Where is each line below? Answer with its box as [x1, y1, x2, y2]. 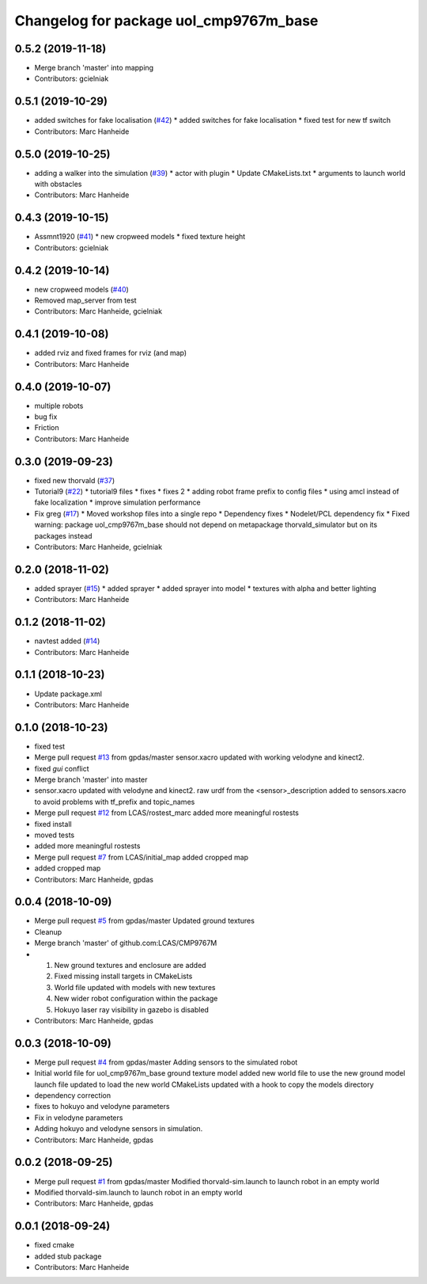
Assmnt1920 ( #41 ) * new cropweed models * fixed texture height [34, 232, 246, 242]
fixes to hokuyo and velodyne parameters [34, 1102, 170, 1111]
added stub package [34, 1252, 102, 1261]
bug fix [34, 412, 58, 421]
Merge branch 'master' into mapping [34, 63, 154, 73]
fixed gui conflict [34, 764, 90, 773]
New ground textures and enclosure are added [54, 961, 206, 970]
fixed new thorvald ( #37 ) [34, 475, 115, 485]
